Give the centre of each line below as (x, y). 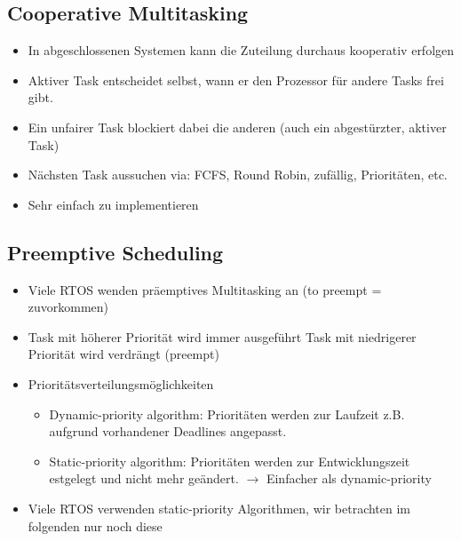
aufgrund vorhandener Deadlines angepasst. (168, 431)
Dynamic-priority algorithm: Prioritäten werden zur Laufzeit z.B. (227, 414)
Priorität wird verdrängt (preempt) (123, 354)
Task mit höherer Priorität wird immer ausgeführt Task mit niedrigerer (222, 336)
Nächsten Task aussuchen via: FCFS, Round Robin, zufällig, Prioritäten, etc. (238, 175)
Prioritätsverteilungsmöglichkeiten (121, 383)
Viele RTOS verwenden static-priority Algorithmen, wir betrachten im (219, 508)
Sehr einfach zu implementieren (113, 204)
